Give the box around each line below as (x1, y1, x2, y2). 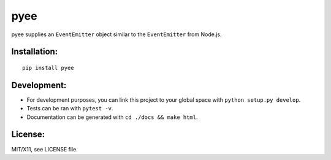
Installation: (11, 47, 58, 57)
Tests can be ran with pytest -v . (26, 105, 113, 112)
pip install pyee (22, 64, 74, 71)
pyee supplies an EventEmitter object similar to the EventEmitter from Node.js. (11, 31, 222, 38)
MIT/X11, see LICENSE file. (11, 145, 78, 153)
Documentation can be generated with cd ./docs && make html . (26, 113, 198, 121)
